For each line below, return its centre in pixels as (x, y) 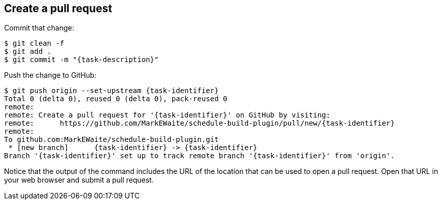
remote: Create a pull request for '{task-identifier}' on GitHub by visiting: (167, 115)
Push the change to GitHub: (50, 75)
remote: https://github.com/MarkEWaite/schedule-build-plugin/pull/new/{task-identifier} (200, 123)
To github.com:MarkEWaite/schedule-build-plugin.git (112, 140)
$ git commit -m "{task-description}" (81, 60)
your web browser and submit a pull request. (79, 180)
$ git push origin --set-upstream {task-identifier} (112, 91)
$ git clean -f (34, 43)
